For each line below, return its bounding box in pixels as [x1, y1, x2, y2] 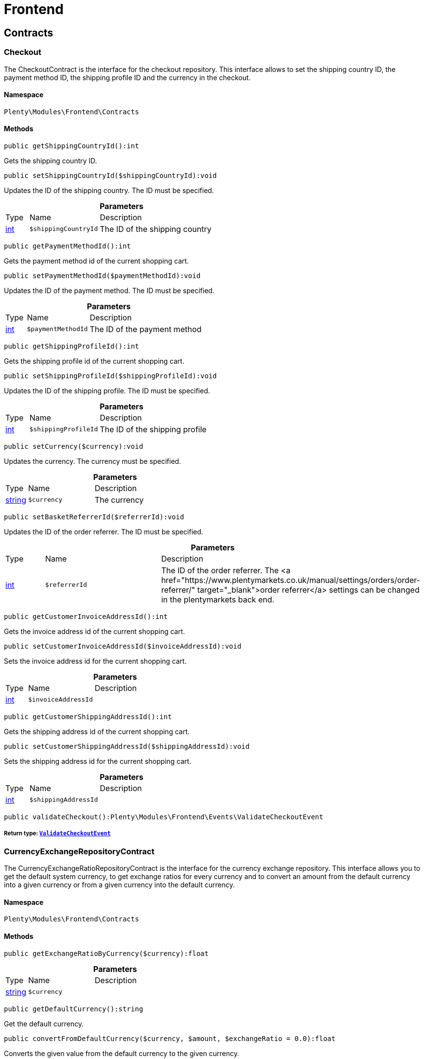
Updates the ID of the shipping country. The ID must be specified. [4, 186, 214, 194]
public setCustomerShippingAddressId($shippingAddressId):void [4, 742, 250, 750]
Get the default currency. [4, 1019, 84, 1028]
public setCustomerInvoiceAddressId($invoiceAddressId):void [4, 642, 241, 650]
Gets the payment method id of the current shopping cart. [4, 256, 189, 265]
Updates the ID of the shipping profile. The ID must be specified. [4, 386, 210, 395]
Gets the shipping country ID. [4, 156, 97, 165]
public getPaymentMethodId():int [4, 242, 131, 250]
